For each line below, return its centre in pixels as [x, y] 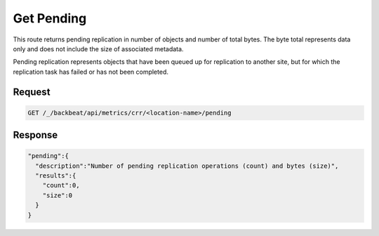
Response [35, 135]
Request [32, 92]
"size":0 [58, 195]
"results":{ [56, 176]
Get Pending [50, 18]
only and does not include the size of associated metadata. [98, 48]
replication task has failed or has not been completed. [91, 72]
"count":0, [61, 185]
